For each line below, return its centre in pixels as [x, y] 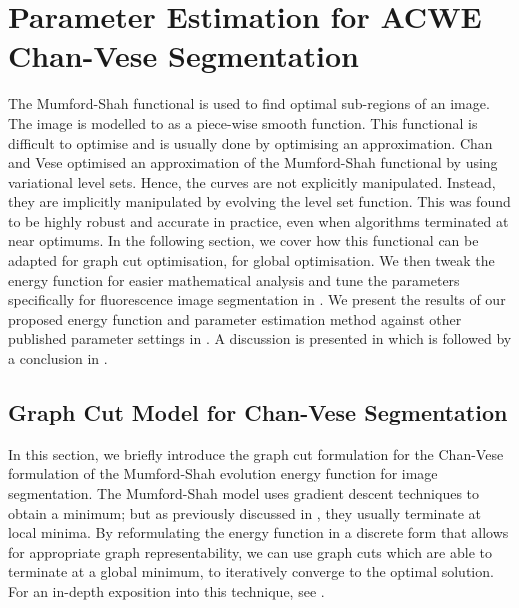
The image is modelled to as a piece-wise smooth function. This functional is [243, 122]
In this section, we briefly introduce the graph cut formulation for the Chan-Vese [256, 453]
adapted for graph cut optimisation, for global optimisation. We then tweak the [251, 260]
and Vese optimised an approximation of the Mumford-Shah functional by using [253, 162]
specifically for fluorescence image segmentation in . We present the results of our [257, 299]
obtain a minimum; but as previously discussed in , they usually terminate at [245, 512]
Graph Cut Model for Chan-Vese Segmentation [258, 412]
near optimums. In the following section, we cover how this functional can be [243, 240]
